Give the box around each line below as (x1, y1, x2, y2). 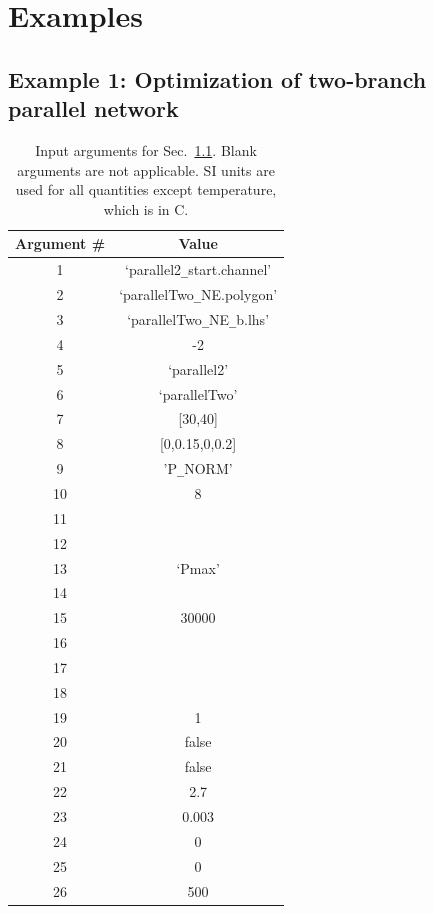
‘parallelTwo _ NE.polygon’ (119, 284, 278, 305)
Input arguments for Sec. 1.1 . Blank (35, 139, 257, 160)
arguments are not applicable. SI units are (17, 159, 275, 180)
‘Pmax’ (176, 557, 220, 578)
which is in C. (103, 198, 189, 219)
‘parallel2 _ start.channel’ (125, 259, 272, 280)
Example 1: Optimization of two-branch (8, 63, 427, 94)
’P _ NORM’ (163, 458, 233, 479)
